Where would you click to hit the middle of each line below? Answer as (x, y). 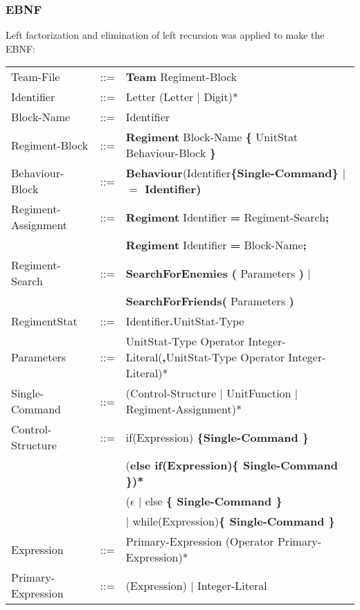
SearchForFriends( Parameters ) (210, 301)
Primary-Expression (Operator (200, 541)
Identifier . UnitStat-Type (185, 321)
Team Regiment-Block (181, 77)
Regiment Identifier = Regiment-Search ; (227, 217)
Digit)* (221, 97)
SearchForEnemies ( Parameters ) (215, 273)
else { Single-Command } (214, 501)
